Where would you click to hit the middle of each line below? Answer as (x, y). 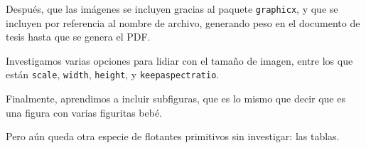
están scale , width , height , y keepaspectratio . (113, 74)
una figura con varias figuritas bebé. (84, 112)
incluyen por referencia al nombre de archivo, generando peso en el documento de (183, 22)
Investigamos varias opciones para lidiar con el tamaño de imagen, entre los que (179, 60)
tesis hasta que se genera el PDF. (78, 37)
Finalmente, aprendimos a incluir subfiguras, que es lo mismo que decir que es (176, 99)
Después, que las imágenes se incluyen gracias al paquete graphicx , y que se (172, 9)
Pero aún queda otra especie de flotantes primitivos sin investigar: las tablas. (173, 136)
